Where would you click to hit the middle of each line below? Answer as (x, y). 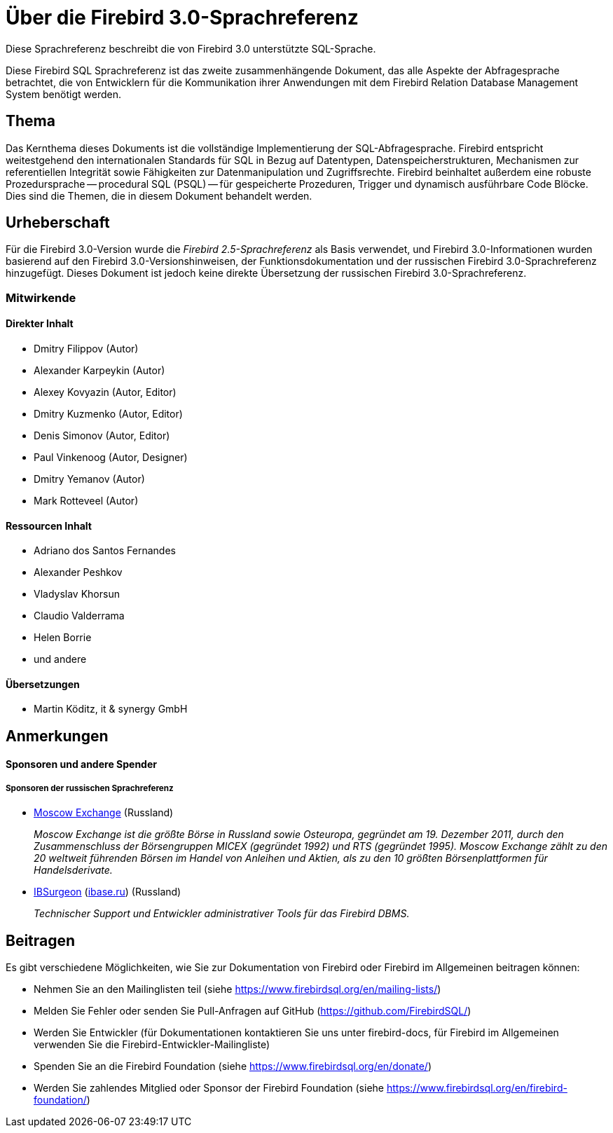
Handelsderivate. (73, 870)
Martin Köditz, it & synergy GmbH (111, 709)
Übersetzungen (43, 684)
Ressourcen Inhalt (49, 526)
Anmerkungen (57, 736)
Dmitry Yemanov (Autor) (89, 479)
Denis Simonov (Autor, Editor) (102, 436)
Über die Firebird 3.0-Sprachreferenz (182, 18)
